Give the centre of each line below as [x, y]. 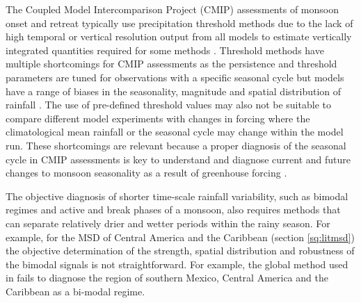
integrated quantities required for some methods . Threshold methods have [165, 50]
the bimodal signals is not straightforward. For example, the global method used [177, 264]
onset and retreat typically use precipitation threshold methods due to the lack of [179, 23]
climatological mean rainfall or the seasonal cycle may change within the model [175, 132]
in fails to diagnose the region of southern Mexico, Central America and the [167, 278]
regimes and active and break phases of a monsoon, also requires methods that [173, 210]
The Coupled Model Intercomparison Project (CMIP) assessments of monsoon [172, 9]
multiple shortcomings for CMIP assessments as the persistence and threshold [171, 64]
